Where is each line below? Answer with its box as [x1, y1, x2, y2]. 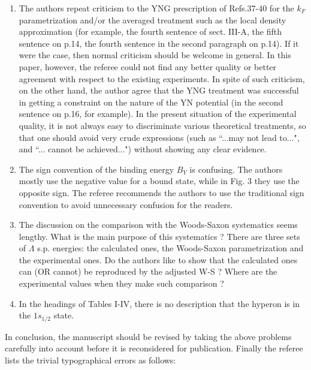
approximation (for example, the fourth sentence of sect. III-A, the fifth [19, 25, 282, 38]
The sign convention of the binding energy [19, 163, 174, 175]
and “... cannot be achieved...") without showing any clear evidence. [19, 143, 267, 155]
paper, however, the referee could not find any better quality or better [19, 60, 277, 73]
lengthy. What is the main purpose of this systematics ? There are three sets [19, 230, 300, 242]
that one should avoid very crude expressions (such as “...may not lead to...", [19, 131, 300, 143]
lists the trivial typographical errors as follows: [5, 353, 176, 366]
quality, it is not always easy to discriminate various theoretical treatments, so [19, 119, 306, 131]
